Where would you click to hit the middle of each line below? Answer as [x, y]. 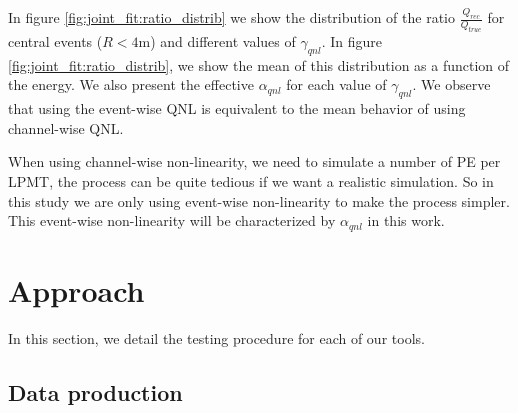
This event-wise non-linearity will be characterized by [172, 220]
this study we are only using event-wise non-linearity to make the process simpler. [259, 200]
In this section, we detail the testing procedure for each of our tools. [216, 337]
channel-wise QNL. [66, 127]
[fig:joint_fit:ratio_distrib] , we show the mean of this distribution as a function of [259, 64]
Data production [95, 391]
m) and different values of [217, 41]
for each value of [336, 84]
